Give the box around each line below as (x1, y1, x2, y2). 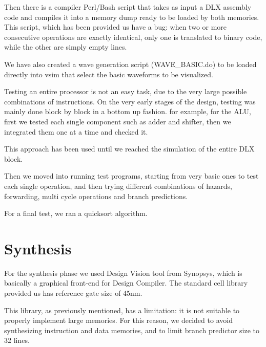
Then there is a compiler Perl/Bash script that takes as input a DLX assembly (4, 2, 252, 12)
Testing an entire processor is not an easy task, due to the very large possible (4, 86, 247, 97)
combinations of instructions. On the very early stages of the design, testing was (4, 96, 256, 106)
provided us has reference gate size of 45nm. (4, 288, 142, 298)
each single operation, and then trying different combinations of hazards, (4, 180, 232, 191)
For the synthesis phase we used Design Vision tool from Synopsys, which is (4, 267, 242, 278)
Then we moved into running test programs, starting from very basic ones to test (4, 170, 259, 181)
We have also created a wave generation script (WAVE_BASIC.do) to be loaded (4, 58, 257, 69)
